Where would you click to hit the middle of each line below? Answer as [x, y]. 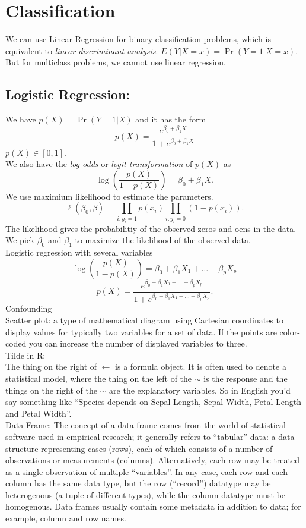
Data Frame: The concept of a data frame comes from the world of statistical [146, 425]
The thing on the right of [51, 367]
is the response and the [246, 378]
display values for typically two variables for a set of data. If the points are [141, 331]
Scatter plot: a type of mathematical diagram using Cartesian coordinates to [144, 320]
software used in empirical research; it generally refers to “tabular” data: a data [150, 436]
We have [21, 119]
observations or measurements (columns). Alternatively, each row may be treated [153, 460]
